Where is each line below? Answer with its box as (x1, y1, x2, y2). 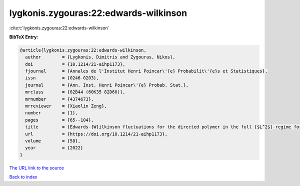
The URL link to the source (9, 165, 64, 171)
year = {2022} (25, 145, 83, 151)
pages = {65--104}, (25, 117, 94, 123)
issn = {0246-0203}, (25, 75, 99, 81)
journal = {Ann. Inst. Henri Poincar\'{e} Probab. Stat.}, (25, 82, 189, 88)
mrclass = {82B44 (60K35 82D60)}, (25, 89, 125, 95)
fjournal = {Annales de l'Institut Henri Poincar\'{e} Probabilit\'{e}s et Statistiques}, (25, 68, 267, 74)
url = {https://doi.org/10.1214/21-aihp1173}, (25, 131, 167, 137)
